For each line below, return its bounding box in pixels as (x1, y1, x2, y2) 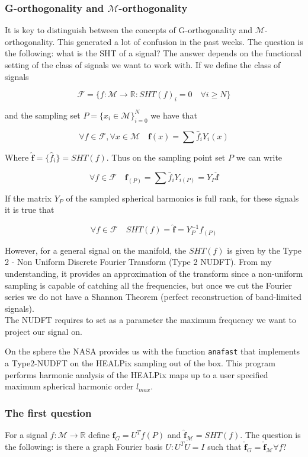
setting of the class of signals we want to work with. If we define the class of (5, 59, 281, 71)
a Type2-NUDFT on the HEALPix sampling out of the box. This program (5, 357, 276, 369)
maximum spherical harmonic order (5, 380, 134, 392)
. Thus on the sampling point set (106, 151, 226, 163)
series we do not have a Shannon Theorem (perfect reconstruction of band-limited (5, 290, 301, 303)
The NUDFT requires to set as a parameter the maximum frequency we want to (5, 314, 296, 326)
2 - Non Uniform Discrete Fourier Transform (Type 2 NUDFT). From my (5, 255, 272, 268)
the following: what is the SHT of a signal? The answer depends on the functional (5, 47, 302, 59)
